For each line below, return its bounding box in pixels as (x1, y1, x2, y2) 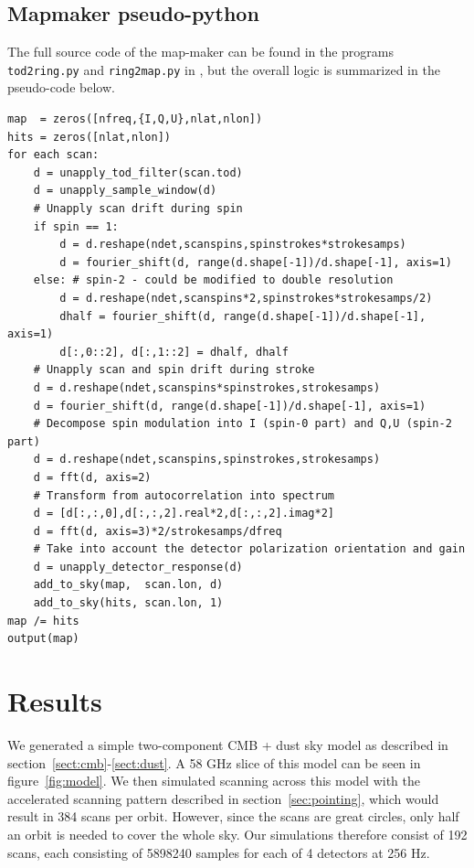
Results (7, 682, 102, 720)
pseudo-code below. (7, 78, 115, 97)
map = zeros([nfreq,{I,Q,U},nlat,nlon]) (7, 113, 263, 126)
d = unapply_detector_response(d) (33, 560, 243, 573)
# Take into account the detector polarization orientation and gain (33, 542, 466, 556)
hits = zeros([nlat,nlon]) (7, 130, 171, 144)
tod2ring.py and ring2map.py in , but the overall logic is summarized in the (7, 59, 440, 79)
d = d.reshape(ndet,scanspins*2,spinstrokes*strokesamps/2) (59, 291, 433, 305)
